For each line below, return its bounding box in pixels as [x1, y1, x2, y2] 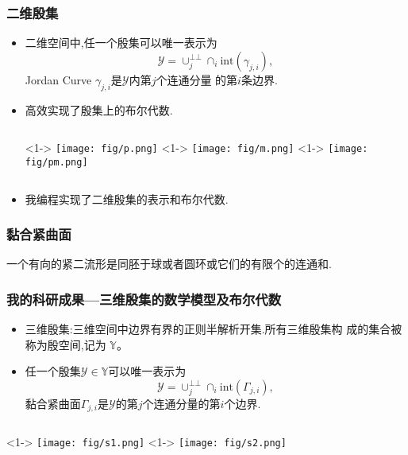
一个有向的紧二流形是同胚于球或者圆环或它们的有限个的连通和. [6, 255, 332, 272]
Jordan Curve [25, 71, 92, 87]
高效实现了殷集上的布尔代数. [25, 101, 173, 118]
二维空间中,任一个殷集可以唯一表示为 [25, 34, 217, 51]
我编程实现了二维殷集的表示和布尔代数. [25, 190, 229, 207]
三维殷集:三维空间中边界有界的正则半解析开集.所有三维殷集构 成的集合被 [25, 321, 402, 337]
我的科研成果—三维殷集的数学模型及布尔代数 [6, 289, 281, 309]
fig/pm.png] [25, 156, 88, 168]
